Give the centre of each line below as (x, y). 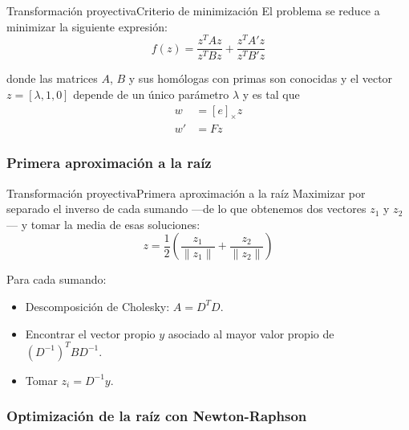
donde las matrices (52, 78)
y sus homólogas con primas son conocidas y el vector (261, 78)
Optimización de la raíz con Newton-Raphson (157, 416)
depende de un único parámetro (151, 94)
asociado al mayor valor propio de (251, 333)
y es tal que (271, 94)
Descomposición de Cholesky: (97, 306)
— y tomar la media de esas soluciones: (103, 224)
